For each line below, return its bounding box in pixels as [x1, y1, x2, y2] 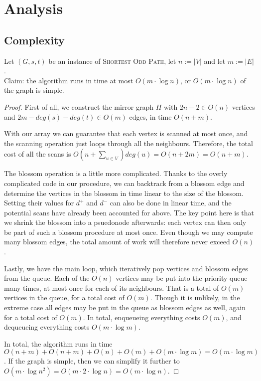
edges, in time [129, 111, 172, 122]
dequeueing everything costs [4, 322, 90, 332]
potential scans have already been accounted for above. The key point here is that [4, 207, 254, 217]
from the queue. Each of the [4, 273, 90, 283]
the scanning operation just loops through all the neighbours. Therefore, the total [4, 138, 253, 148]
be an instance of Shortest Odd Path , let [48, 55, 176, 66]
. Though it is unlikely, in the [150, 292, 240, 303]
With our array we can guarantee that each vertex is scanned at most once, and [4, 128, 248, 139]
